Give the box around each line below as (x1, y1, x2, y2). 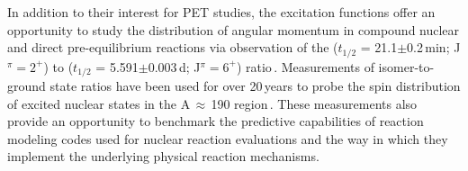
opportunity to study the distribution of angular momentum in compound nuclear (7, 20, 460, 39)
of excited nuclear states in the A (7, 94, 191, 112)
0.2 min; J (407, 38, 461, 57)
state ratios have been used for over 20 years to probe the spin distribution (49, 76, 461, 95)
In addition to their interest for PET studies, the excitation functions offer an (7, 3, 436, 21)
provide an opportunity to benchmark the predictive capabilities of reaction (7, 112, 424, 130)
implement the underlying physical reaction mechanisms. (7, 147, 319, 166)
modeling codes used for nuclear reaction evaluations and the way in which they (7, 129, 448, 148)
